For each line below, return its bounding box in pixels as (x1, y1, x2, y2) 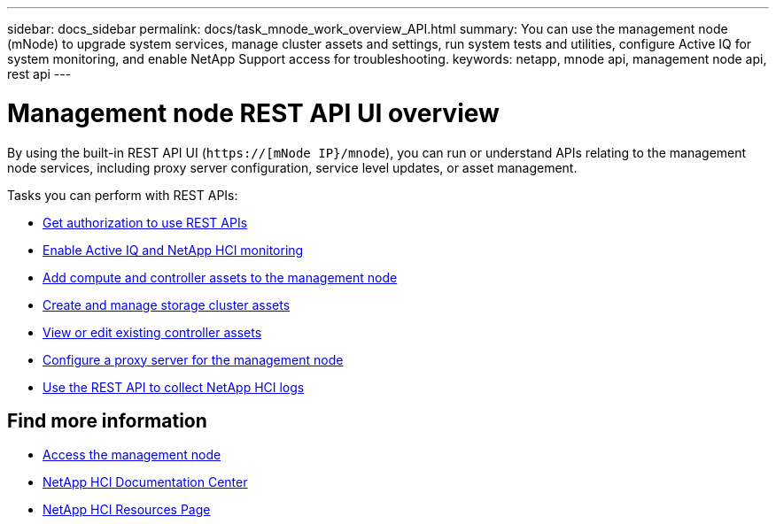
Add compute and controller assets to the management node (43, 269, 398, 285)
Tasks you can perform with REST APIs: (7, 187, 238, 203)
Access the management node (43, 447, 221, 463)
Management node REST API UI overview (7, 97, 500, 128)
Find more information (7, 409, 207, 432)
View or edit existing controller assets (43, 324, 262, 340)
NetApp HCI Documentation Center (43, 474, 248, 490)
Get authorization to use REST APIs (43, 214, 248, 230)
